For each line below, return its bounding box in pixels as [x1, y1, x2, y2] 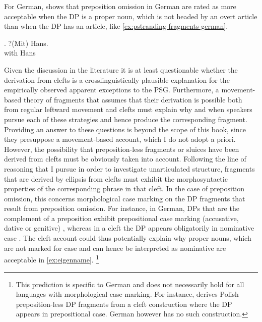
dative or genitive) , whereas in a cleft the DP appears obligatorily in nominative [4, 223, 254, 233]
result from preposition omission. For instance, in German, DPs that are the [4, 203, 239, 213]
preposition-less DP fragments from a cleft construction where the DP [16, 298, 232, 309]
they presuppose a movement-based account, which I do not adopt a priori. [4, 134, 236, 144]
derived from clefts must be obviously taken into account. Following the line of [4, 153, 246, 164]
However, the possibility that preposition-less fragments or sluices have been [4, 143, 239, 154]
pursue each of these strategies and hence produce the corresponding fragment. [4, 114, 247, 124]
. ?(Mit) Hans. [4, 37, 48, 48]
